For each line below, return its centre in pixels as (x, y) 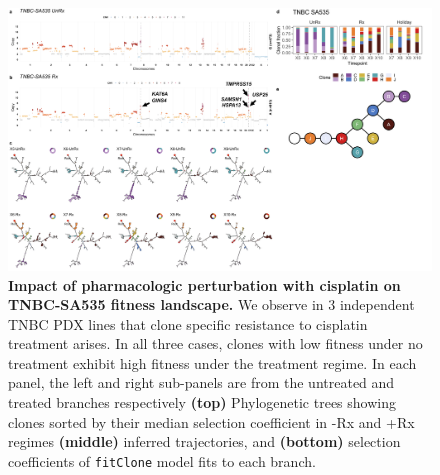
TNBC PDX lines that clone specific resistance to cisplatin (188, 323)
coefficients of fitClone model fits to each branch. (162, 460)
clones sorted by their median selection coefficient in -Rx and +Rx (211, 421)
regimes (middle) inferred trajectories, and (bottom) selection (204, 441)
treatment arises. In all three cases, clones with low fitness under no (215, 343)
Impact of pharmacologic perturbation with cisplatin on (204, 284)
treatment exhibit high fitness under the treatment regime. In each (212, 362)
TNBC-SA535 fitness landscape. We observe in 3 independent (211, 304)
